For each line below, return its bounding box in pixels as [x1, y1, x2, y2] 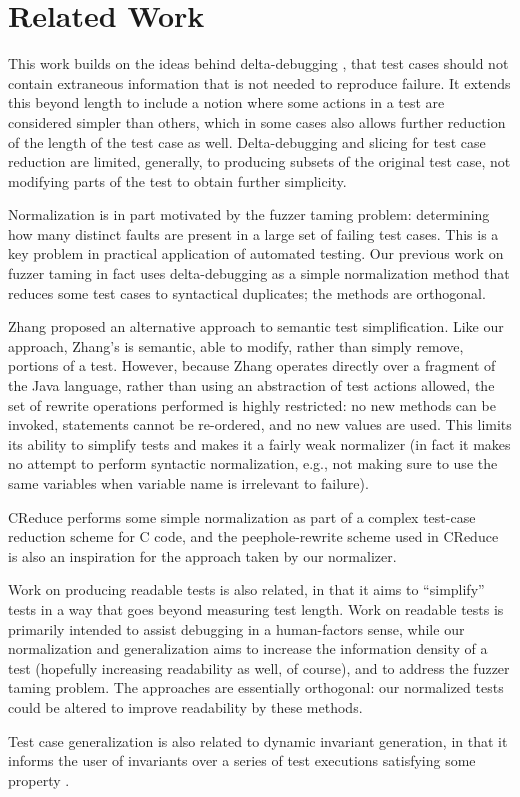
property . [8, 769, 70, 790]
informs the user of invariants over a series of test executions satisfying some [8, 750, 476, 771]
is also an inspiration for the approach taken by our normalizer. [8, 545, 397, 566]
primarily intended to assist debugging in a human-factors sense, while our [8, 618, 465, 639]
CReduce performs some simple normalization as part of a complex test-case [8, 506, 476, 527]
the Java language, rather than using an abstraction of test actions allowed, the [8, 375, 495, 396]
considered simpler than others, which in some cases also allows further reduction [8, 111, 506, 132]
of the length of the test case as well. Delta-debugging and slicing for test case [8, 131, 486, 152]
